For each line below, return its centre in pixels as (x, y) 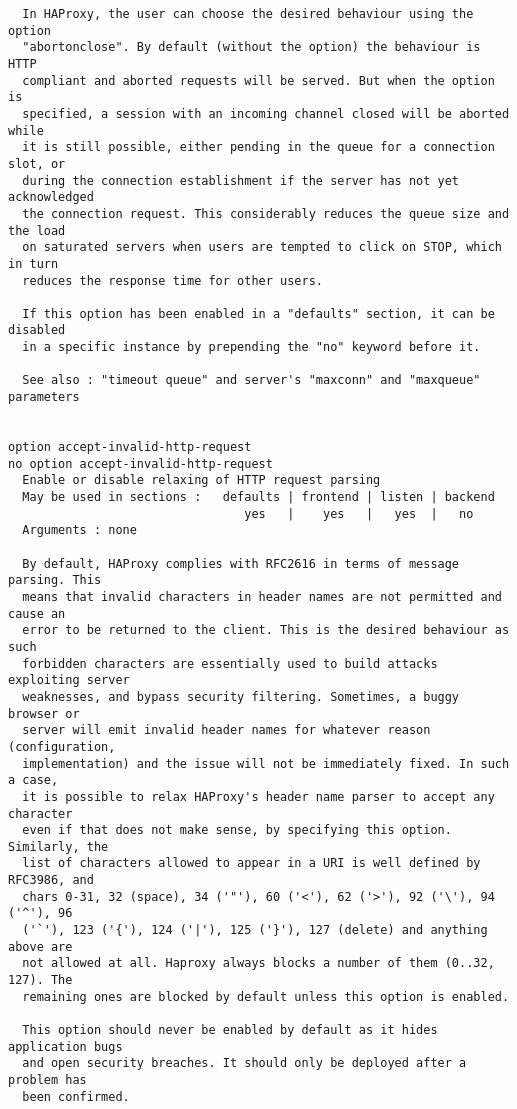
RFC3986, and (51, 880)
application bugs (65, 1046)
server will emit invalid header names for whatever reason (226, 730)
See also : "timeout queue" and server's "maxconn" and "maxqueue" (251, 380)
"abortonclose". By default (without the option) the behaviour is (251, 47)
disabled (37, 330)
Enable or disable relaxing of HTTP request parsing (201, 480)
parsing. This (55, 580)
